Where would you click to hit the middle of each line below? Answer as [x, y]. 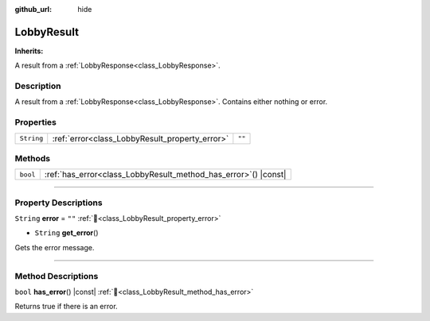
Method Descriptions [57, 276]
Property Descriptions [59, 203]
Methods [33, 158]
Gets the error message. [55, 247]
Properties [36, 122]
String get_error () [66, 233]
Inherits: [29, 51]
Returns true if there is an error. [66, 307]
